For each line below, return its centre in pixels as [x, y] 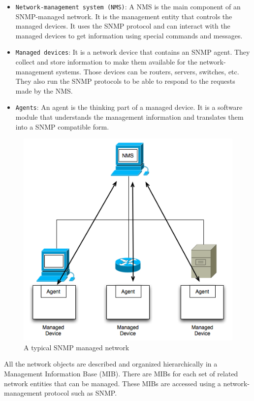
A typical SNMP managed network [77, 347]
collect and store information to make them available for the [106, 62]
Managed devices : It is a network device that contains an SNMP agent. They [133, 52]
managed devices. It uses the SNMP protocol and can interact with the [123, 26]
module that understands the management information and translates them [129, 117]
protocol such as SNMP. [81, 393]
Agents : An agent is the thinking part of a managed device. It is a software [129, 107]
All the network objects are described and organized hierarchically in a [111, 364]
